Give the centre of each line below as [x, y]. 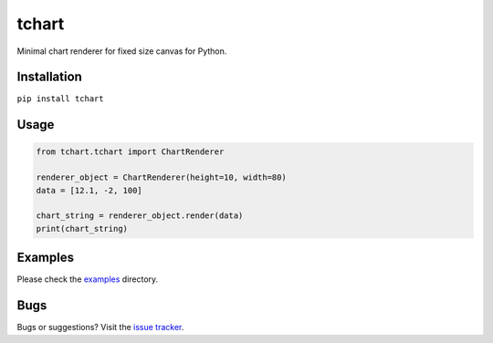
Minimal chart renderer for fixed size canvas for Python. [122, 51]
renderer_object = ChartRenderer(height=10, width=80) [161, 177]
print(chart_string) [82, 229]
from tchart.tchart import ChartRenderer [130, 152]
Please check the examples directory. [88, 279]
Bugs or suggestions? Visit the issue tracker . [100, 327]
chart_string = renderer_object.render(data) [140, 216]
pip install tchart [60, 99]
